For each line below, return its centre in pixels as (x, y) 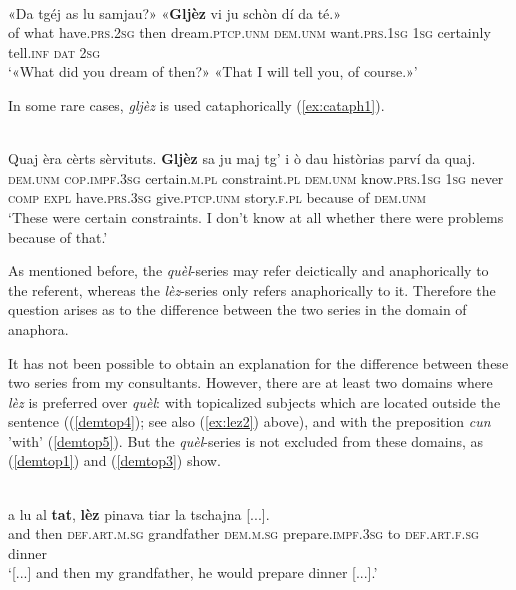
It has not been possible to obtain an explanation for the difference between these (258, 362)
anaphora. (38, 328)
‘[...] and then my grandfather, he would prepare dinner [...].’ (193, 572)
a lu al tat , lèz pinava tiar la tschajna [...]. (139, 513)
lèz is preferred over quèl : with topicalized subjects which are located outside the (254, 401)
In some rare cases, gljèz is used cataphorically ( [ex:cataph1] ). (196, 104)
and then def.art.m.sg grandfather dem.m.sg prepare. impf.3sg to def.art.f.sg (243, 533)
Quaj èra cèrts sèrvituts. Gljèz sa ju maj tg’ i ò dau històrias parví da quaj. (242, 158)
